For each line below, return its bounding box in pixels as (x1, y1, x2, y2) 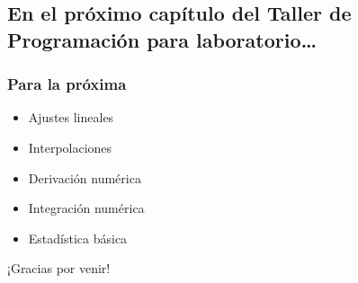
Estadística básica (28, 228, 128, 247)
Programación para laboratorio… (7, 25, 318, 53)
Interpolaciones (28, 137, 112, 156)
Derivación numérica (28, 168, 141, 187)
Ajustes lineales (28, 108, 114, 127)
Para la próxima (7, 73, 127, 95)
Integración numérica (28, 199, 145, 217)
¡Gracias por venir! (7, 259, 111, 278)
